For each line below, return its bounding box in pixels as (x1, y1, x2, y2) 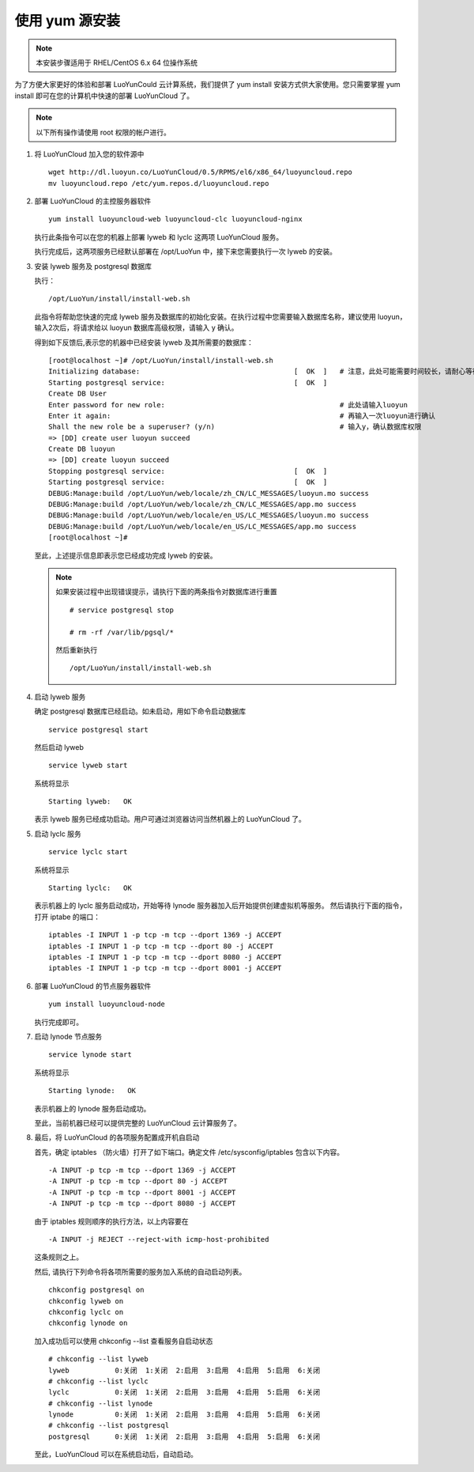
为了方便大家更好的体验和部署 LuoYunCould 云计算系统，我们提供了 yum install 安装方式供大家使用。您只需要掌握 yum (14, 80, 401, 89)
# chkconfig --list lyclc (48, 1376, 149, 1386)
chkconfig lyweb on (48, 1296, 124, 1305)
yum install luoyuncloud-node (48, 1000, 166, 1008)
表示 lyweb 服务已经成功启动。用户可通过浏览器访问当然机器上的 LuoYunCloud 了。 (34, 815, 306, 824)
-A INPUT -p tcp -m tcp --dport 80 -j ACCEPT (48, 1177, 228, 1186)
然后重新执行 (55, 645, 98, 654)
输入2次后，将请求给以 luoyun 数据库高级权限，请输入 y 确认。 (34, 323, 239, 332)
